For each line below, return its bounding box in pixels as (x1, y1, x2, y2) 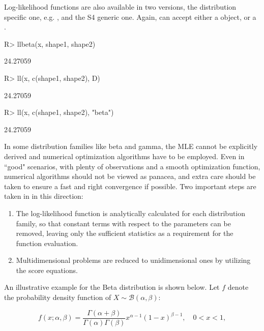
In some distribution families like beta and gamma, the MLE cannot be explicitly (4, 141, 258, 152)
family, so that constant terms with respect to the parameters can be (16, 218, 231, 228)
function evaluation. (16, 237, 78, 248)
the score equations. (16, 264, 78, 275)
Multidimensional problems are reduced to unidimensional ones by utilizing (16, 255, 251, 265)
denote (227, 282, 249, 292)
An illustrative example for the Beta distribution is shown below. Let (4, 282, 220, 292)
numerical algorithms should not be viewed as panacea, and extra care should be (4, 171, 256, 182)
